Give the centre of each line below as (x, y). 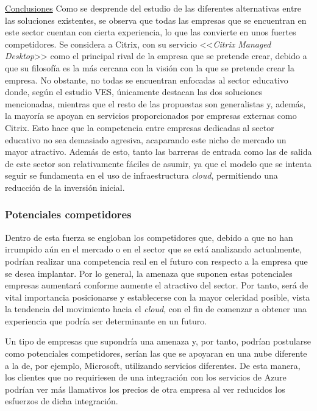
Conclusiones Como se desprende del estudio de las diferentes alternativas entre (153, 8)
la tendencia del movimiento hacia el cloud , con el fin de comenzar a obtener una (156, 309)
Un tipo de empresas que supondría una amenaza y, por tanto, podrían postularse (158, 341)
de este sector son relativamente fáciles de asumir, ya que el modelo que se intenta (158, 163)
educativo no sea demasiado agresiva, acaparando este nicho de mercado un (146, 139)
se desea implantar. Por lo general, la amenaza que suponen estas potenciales (149, 273)
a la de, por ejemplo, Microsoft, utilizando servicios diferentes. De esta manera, (153, 365)
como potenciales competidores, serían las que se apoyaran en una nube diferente (156, 353)
